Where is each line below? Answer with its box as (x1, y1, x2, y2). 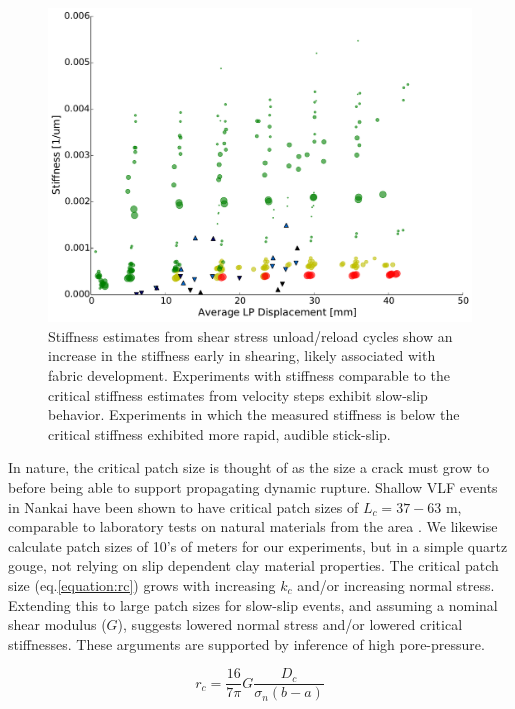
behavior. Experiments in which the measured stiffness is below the (48, 404, 460, 425)
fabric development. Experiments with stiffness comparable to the (48, 365, 450, 386)
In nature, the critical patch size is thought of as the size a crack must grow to (8, 457, 490, 478)
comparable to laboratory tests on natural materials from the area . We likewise (8, 516, 498, 537)
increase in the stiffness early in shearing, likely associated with (48, 345, 436, 366)
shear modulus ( (8, 614, 107, 635)
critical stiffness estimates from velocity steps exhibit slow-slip (48, 384, 428, 405)
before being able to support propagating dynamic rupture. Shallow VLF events (8, 477, 498, 498)
